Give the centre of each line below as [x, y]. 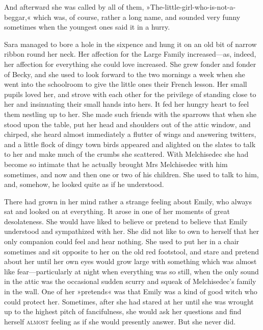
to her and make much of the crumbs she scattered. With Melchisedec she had [126, 154]
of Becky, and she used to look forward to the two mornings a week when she [125, 74]
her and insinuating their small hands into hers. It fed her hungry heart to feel [127, 104]
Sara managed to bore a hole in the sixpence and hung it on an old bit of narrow [130, 44]
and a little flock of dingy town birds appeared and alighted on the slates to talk [130, 144]
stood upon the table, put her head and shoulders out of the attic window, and [127, 124]
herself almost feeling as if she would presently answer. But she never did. [120, 321]
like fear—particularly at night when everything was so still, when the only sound [131, 271]
